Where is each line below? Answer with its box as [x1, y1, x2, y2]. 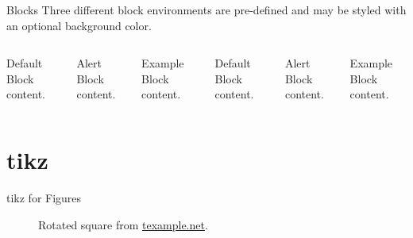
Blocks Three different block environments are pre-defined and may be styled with [6, 2, 407, 17]
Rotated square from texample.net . [38, 216, 208, 232]
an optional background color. [6, 17, 152, 33]
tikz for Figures [6, 190, 82, 206]
